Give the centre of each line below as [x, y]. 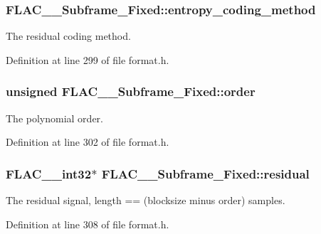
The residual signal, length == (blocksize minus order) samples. [146, 200]
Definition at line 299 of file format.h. [88, 59]
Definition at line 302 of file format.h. [88, 142]
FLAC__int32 [49, 173]
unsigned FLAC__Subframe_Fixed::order [131, 91]
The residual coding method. [68, 36]
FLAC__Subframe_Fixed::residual [205, 173]
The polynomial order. [54, 118]
